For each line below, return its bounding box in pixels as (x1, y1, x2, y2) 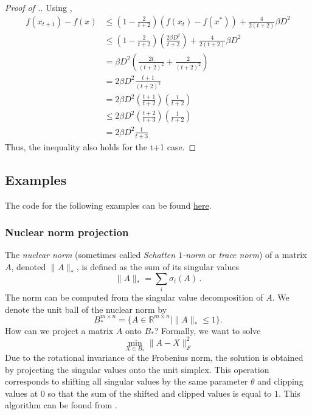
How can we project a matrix (5, 324, 114, 337)
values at (5, 386, 38, 399)
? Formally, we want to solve (154, 324, 261, 337)
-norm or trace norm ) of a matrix (182, 248, 307, 261)
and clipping (257, 375, 303, 388)
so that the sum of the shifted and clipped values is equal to (47, 386, 272, 399)
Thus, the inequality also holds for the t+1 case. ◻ (5, 140, 196, 153)
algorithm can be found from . (5, 399, 117, 411)
